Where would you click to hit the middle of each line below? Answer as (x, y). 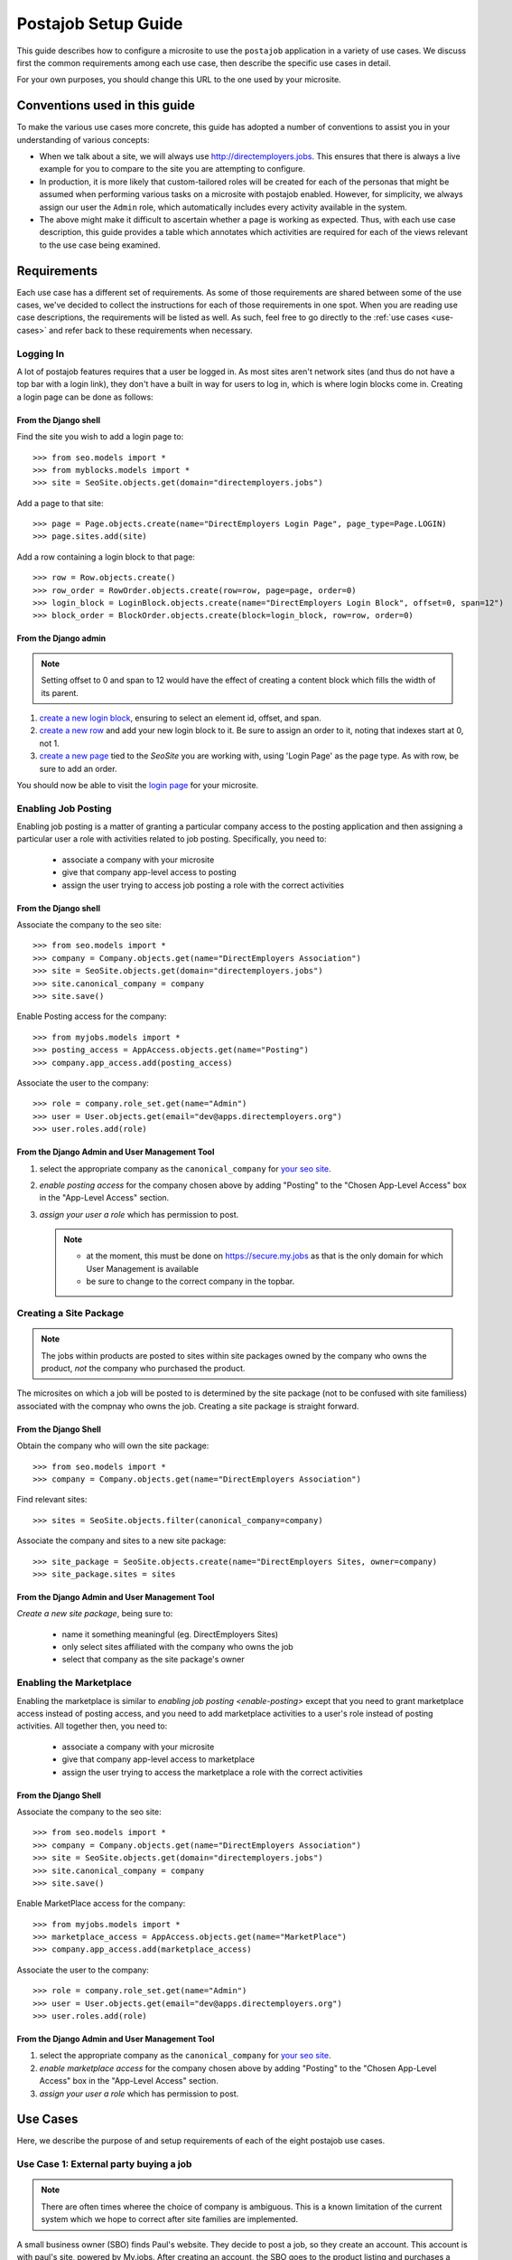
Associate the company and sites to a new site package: (121, 1540)
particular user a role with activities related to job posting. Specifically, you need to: (172, 839)
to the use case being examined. (100, 245)
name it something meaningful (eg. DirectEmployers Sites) (170, 1634)
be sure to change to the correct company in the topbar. (191, 1281)
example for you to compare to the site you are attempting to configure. (172, 169)
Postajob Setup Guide (100, 24)
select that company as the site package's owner (153, 1660)
